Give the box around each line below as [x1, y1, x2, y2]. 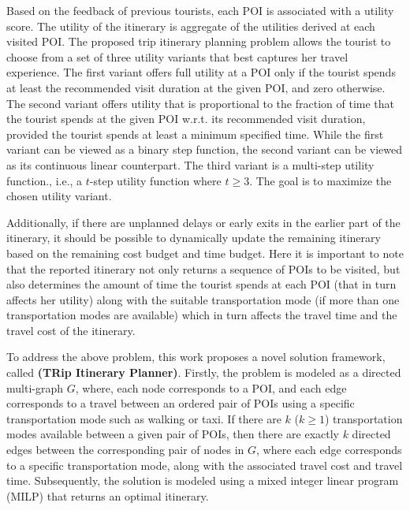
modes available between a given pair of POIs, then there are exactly [6, 426, 339, 442]
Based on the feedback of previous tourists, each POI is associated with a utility [6, 2, 394, 18]
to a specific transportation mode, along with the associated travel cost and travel [6, 456, 403, 473]
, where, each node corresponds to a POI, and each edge [75, 379, 347, 396]
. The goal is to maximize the [249, 172, 392, 188]
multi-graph [6, 379, 64, 396]
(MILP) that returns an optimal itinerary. [6, 487, 209, 504]
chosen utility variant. [6, 188, 112, 204]
